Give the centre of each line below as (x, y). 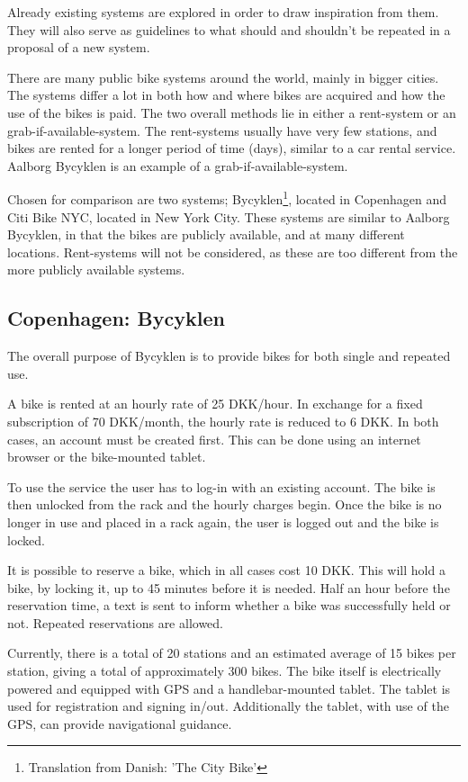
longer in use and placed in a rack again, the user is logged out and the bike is (223, 521)
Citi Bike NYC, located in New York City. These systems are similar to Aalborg (229, 216)
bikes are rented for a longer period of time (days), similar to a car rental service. (232, 148)
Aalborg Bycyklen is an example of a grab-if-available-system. (178, 165)
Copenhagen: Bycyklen (116, 318)
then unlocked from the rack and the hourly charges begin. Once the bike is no (225, 504)
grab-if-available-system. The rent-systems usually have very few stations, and (222, 130)
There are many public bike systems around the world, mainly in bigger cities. (223, 77)
